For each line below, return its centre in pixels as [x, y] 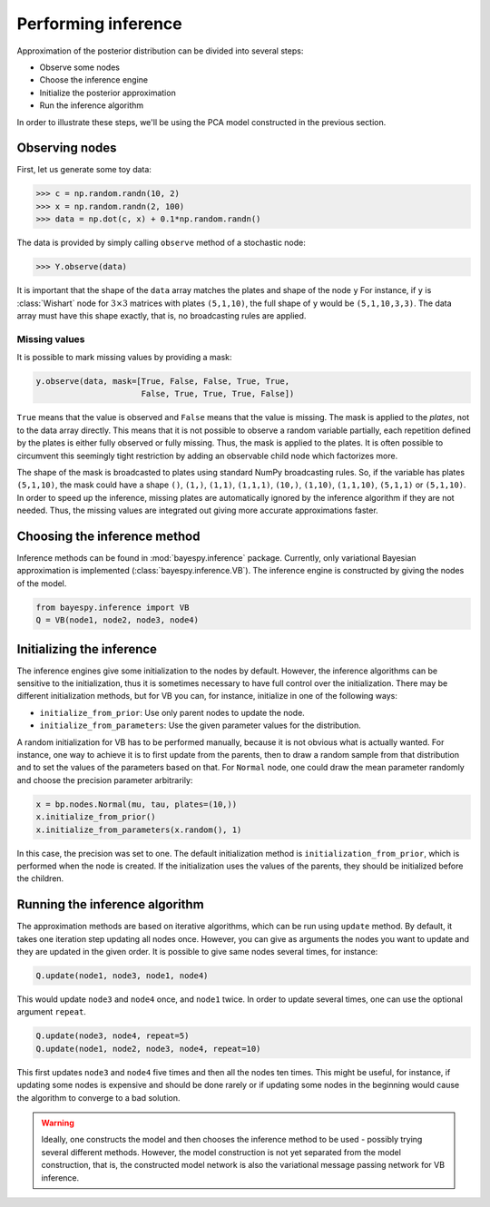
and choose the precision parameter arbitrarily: [105, 780]
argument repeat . [51, 1012]
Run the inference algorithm [92, 105]
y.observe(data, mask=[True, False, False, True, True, [163, 382]
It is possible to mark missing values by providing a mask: [124, 358]
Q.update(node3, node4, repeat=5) [113, 1036]
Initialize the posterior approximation [108, 93]
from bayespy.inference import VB [113, 607]
